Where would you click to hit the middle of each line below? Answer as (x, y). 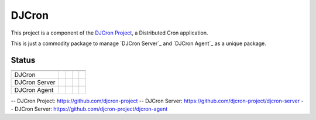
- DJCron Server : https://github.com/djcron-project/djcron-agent (89, 109)
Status (23, 60)
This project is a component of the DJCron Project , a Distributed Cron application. (109, 33)
